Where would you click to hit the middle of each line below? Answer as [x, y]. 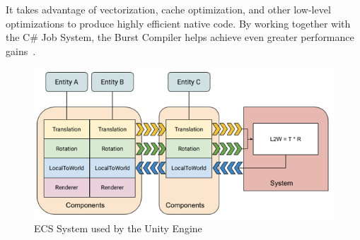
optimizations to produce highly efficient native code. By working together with [178, 23]
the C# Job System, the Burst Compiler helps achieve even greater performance [180, 37]
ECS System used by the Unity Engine [118, 228]
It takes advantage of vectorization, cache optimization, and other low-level [168, 9]
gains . [21, 50]
